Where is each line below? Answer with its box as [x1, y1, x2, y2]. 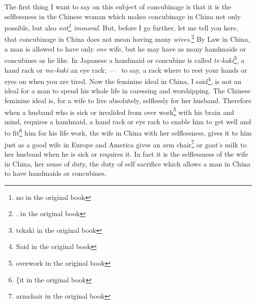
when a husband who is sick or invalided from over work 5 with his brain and [4, 105, 234, 117]
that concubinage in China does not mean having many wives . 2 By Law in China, [4, 32, 250, 44]
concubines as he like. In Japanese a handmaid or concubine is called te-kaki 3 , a [4, 54, 245, 65]
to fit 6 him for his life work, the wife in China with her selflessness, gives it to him [4, 126, 252, 138]
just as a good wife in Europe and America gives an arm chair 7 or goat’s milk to [4, 138, 247, 149]
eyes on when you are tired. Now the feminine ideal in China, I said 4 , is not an [4, 75, 242, 86]
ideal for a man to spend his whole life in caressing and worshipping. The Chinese [4, 85, 251, 96]
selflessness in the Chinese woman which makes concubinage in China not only [4, 11, 241, 21]
